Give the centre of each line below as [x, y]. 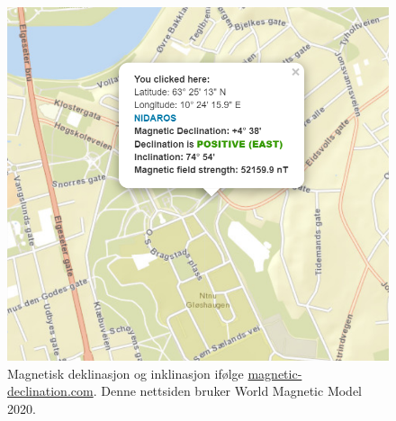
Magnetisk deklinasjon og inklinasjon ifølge [126, 373]
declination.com [50, 391]
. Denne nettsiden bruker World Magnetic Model [227, 391]
